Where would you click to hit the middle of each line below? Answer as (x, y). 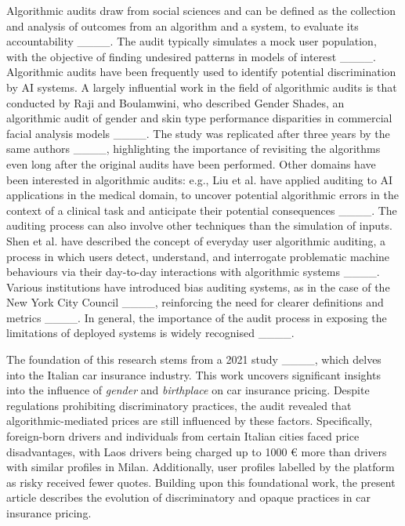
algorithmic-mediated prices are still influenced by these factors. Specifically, (190, 421)
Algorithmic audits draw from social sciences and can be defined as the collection (201, 10)
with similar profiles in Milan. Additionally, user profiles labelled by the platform (201, 467)
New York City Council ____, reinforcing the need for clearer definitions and (195, 302)
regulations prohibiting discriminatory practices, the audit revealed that (179, 405)
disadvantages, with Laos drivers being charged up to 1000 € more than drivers (197, 451)
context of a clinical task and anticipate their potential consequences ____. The (202, 210)
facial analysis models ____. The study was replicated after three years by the (198, 133)
